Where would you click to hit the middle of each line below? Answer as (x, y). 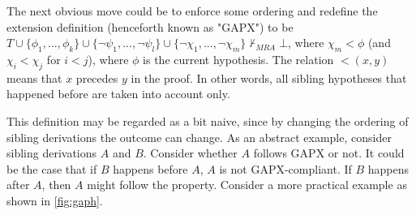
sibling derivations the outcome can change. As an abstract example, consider (199, 137)
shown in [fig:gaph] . (55, 200)
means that (34, 77)
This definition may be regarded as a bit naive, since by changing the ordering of (208, 120)
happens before (150, 168)
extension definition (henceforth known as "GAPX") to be (150, 26)
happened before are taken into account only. (118, 94)
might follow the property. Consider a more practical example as (247, 185)
